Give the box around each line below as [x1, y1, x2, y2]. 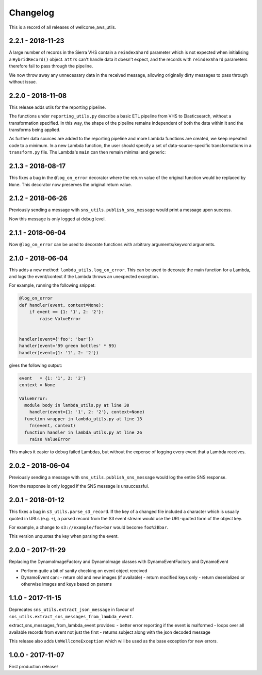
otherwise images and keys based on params [21, 581, 112, 587]
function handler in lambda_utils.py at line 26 [24, 429, 143, 435]
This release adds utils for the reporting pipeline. [9, 104, 106, 110]
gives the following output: [9, 362, 63, 368]
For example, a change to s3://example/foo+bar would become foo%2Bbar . [9, 525, 168, 530]
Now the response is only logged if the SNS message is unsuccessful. [9, 483, 149, 489]
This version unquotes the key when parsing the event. [9, 533, 119, 539]
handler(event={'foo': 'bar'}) [19, 336, 94, 342]
